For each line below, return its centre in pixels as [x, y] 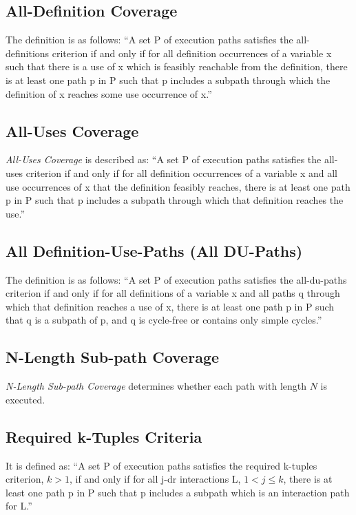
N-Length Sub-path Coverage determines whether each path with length [156, 386]
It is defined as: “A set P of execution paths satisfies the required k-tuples [161, 465]
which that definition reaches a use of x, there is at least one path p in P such [170, 306]
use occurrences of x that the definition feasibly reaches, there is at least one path [178, 186]
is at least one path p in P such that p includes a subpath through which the [168, 80]
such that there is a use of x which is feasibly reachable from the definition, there [177, 66]
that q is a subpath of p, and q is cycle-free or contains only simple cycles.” [164, 320]
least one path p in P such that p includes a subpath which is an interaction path [178, 492]
